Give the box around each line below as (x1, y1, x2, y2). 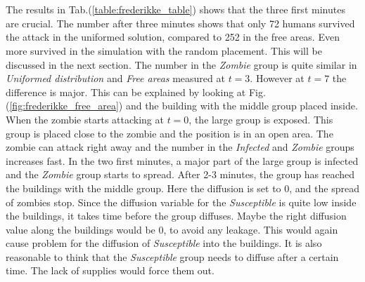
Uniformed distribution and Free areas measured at (6, 71, 225, 86)
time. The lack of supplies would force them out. (6, 263, 214, 278)
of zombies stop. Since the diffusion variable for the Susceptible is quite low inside (6, 194, 357, 209)
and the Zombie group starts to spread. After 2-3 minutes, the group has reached (6, 167, 355, 182)
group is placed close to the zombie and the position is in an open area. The (6, 126, 333, 140)
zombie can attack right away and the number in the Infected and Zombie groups (6, 140, 354, 154)
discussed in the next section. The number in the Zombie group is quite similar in (6, 57, 357, 72)
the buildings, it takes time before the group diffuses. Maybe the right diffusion (6, 208, 347, 223)
